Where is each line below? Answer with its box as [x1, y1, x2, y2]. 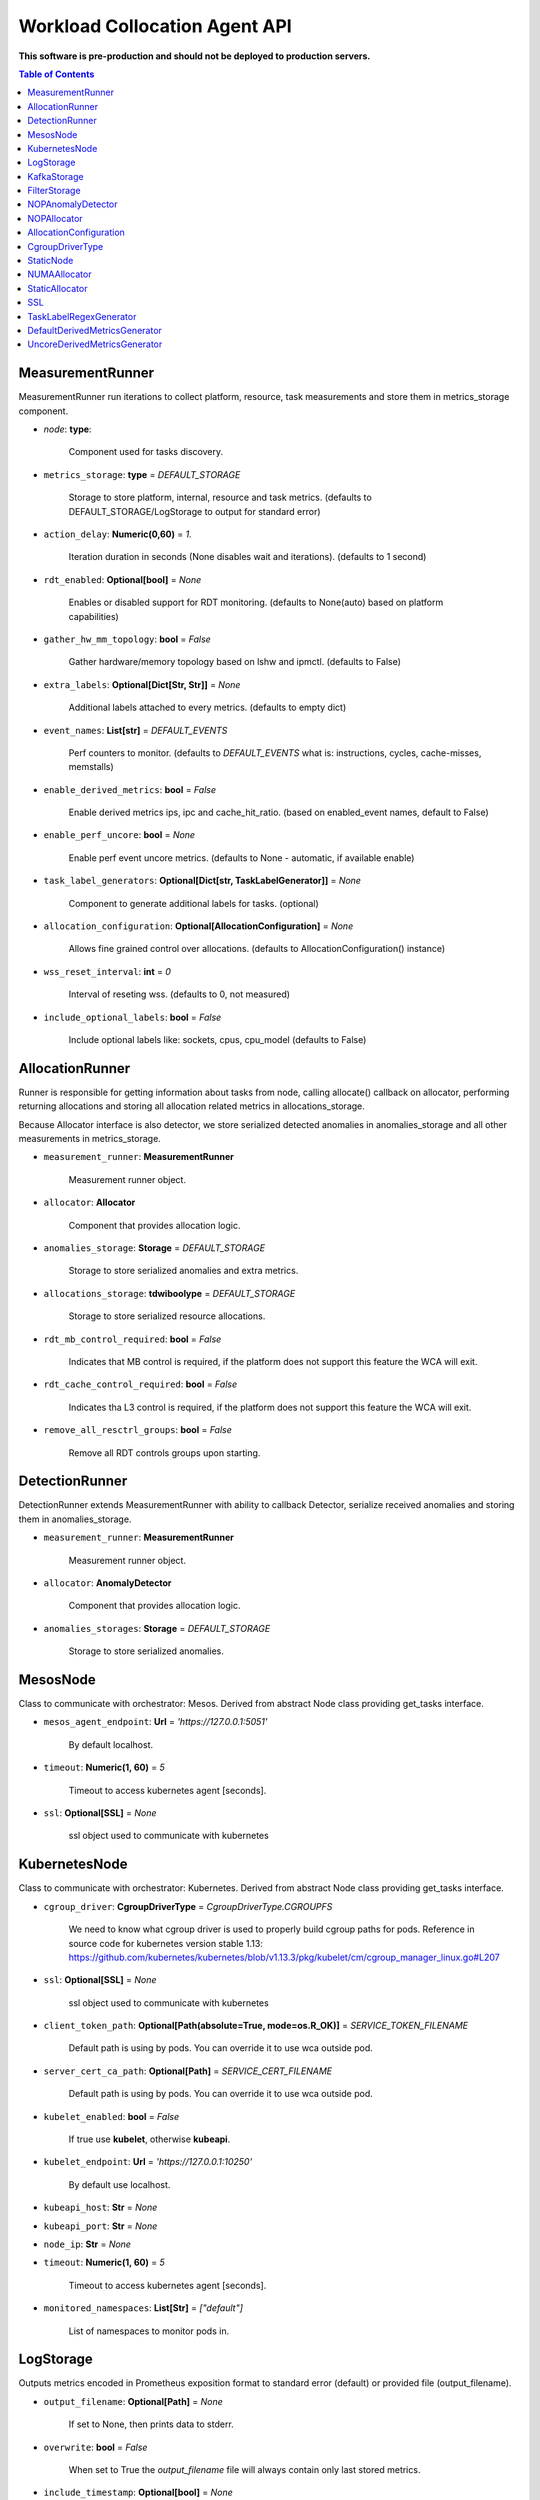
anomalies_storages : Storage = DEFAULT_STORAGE [43, 1622, 271, 1634]
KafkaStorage [27, 170, 84, 182]
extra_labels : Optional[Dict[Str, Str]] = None [43, 678, 241, 690]
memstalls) [68, 761, 114, 773]
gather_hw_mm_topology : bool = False [43, 633, 212, 645]
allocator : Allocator [43, 1196, 136, 1209]
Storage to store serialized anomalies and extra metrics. [68, 1265, 299, 1277]
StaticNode [27, 255, 74, 267]
